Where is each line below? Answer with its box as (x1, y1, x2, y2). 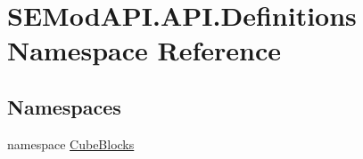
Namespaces (7, 92, 121, 120)
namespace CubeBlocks (7, 134, 135, 153)
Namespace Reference (7, 32, 281, 68)
